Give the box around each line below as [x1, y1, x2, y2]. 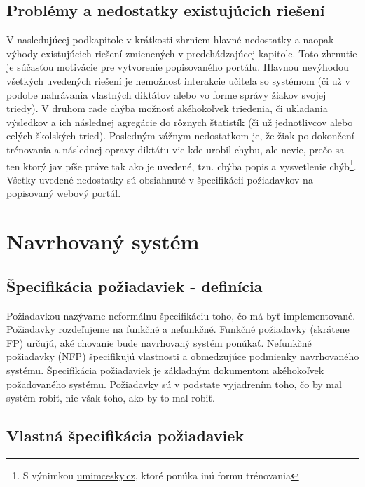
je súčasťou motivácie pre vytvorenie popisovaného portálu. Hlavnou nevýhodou [6, 60, 349, 74]
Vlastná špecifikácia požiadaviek [6, 425, 245, 446]
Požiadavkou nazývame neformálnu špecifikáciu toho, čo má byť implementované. [6, 308, 356, 322]
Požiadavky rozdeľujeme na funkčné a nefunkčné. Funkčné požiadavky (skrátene [6, 322, 350, 336]
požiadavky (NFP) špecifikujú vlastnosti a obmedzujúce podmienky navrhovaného [6, 349, 359, 364]
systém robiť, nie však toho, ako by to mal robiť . [6, 390, 215, 405]
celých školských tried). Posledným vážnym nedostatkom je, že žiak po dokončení [6, 128, 354, 143]
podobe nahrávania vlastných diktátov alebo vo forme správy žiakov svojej [6, 87, 326, 102]
